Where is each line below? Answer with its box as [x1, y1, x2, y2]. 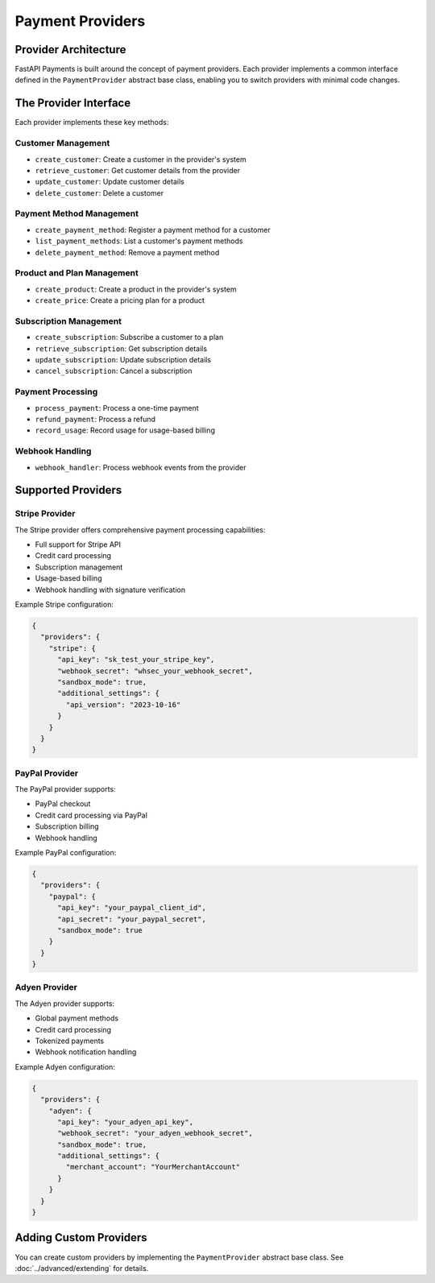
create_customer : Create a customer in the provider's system [35, 154, 246, 164]
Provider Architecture [14, 43, 126, 56]
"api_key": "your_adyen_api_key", [57, 1117, 193, 1127]
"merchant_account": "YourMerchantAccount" [65, 1162, 241, 1172]
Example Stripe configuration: [14, 600, 114, 609]
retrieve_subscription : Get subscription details [35, 343, 208, 354]
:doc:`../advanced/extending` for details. [14, 1263, 149, 1273]
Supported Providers [14, 483, 122, 497]
